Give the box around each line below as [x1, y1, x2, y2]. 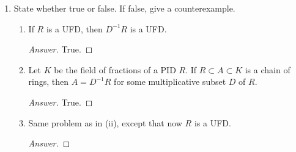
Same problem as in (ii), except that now [28, 116, 182, 129]
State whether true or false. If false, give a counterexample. [13, 2, 235, 14]
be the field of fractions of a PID [54, 63, 176, 76]
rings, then [28, 75, 69, 88]
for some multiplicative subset [114, 75, 226, 88]
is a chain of [245, 63, 290, 76]
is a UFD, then [46, 22, 103, 35]
